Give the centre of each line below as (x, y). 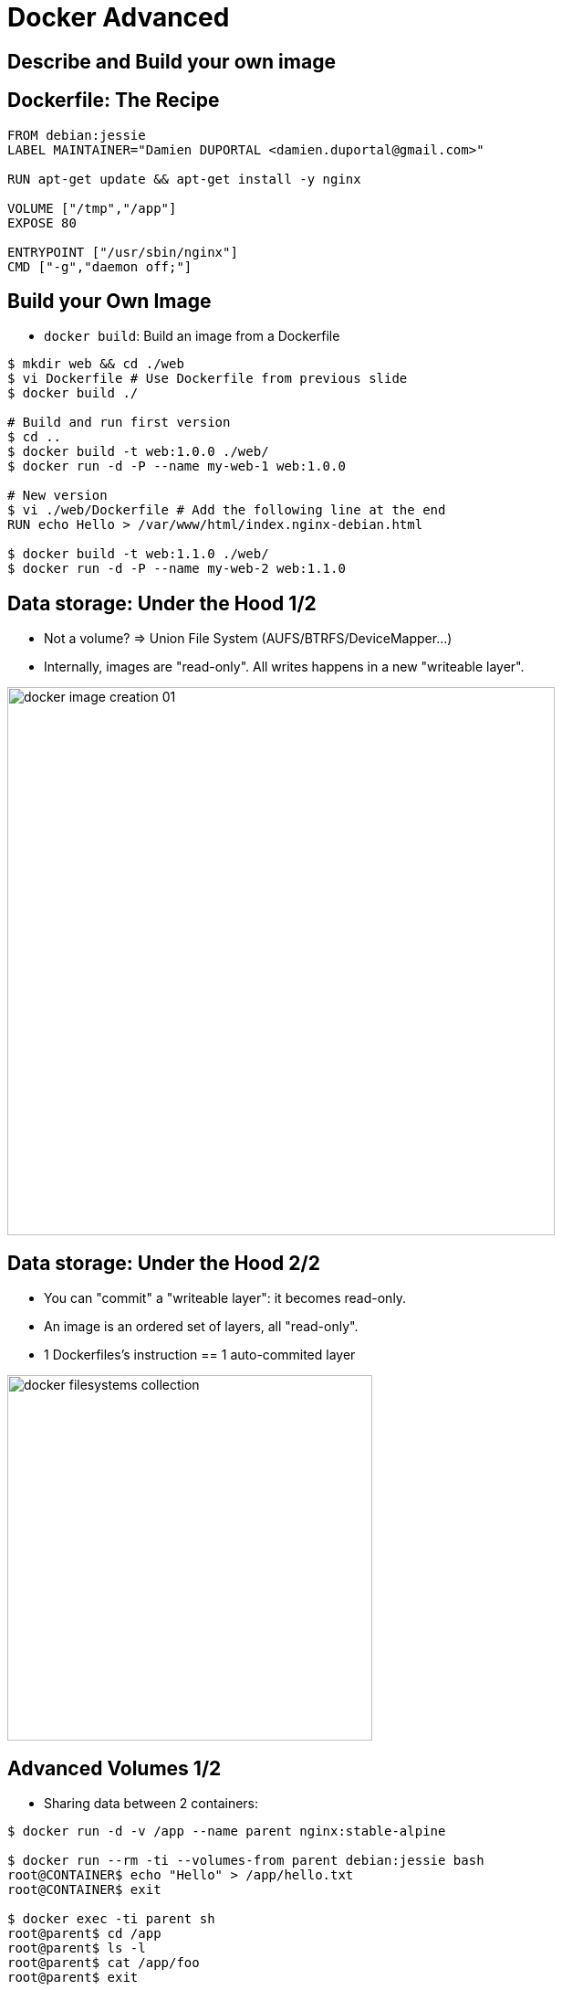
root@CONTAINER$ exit (84, 1889)
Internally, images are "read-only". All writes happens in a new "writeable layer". (284, 667)
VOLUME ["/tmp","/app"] (92, 208)
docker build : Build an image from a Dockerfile (192, 336)
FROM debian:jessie (77, 135)
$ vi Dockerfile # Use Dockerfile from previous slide (208, 379)
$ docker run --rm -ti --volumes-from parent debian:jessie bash (246, 1860)
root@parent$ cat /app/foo (104, 1962)
